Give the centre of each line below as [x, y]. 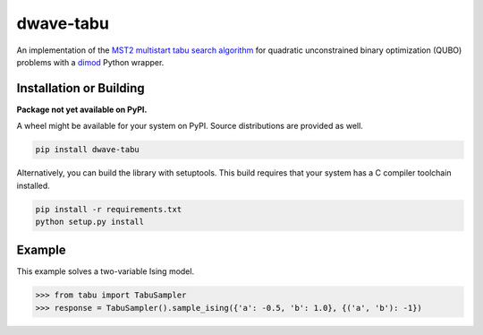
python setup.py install [90, 221]
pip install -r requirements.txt [109, 209]
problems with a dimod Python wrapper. [90, 62]
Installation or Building [80, 88]
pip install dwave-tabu [88, 150]
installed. [34, 185]
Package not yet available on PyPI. [82, 109]
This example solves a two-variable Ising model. [106, 271]
